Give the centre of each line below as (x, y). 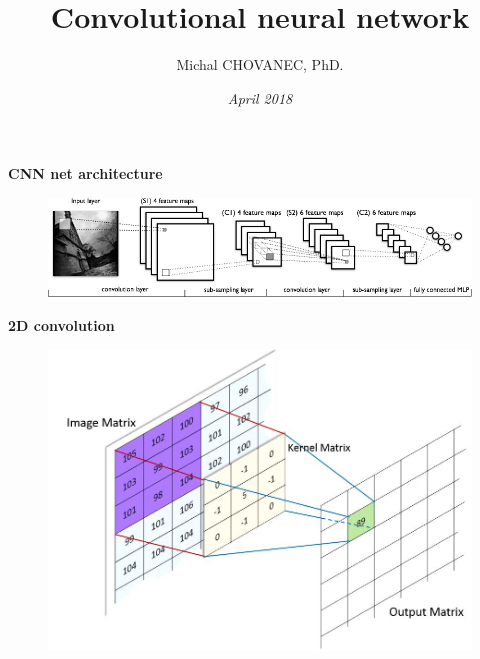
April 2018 (260, 97)
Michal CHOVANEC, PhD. (260, 64)
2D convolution (61, 324)
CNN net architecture (85, 173)
